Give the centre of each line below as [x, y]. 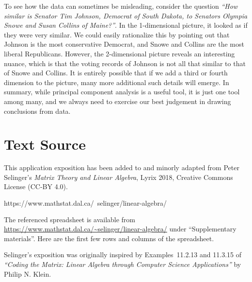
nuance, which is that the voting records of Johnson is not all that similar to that [125, 63]
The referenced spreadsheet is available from [70, 219]
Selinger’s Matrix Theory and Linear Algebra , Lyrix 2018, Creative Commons [118, 177]
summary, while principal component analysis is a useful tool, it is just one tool [122, 92]
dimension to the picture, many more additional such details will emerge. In [117, 82]
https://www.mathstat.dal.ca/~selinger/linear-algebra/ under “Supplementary [120, 229]
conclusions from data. [37, 111]
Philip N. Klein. [28, 273]
